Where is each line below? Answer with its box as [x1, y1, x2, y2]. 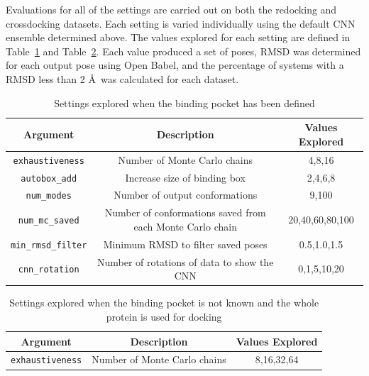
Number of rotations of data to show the [97, 254, 274, 269]
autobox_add [21, 173, 77, 184]
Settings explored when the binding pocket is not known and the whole [9, 295, 319, 310]
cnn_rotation [18, 265, 79, 275]
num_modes [26, 191, 72, 201]
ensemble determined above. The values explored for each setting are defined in [6, 30, 351, 45]
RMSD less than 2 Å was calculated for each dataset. [6, 71, 239, 86]
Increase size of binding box [125, 170, 246, 184]
